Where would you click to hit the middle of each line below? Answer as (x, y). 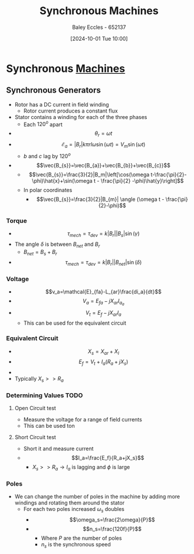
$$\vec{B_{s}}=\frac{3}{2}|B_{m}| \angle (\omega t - (100, 199)
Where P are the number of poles (81, 538)
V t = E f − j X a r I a (103, 313)
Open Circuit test (35, 408)
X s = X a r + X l (103, 352)
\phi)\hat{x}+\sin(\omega (62, 180)
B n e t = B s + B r (40, 253)
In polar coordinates (48, 190)
